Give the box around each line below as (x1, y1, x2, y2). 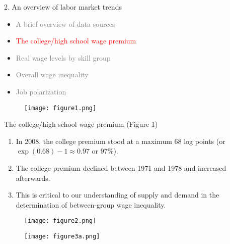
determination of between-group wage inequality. (16, 199, 166, 210)
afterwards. (16, 172, 50, 183)
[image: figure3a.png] (24, 233, 100, 240)
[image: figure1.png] (24, 104, 97, 112)
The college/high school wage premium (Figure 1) (4, 119, 158, 129)
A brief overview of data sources (16, 18, 115, 29)
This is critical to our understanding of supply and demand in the (16, 189, 219, 200)
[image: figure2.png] (24, 217, 97, 225)
